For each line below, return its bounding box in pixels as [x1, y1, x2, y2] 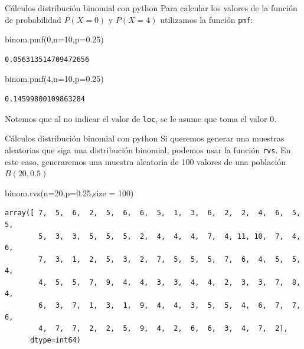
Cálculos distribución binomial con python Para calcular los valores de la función [5, 2, 298, 14]
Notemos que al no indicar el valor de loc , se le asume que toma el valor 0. [5, 112, 277, 124]
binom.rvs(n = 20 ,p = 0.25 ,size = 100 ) [5, 186, 134, 199]
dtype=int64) [30, 335, 81, 344]
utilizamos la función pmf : [160, 13, 253, 25]
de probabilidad [5, 13, 61, 25]
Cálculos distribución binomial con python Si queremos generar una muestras [5, 132, 285, 144]
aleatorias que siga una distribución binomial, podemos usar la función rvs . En [5, 143, 291, 156]
